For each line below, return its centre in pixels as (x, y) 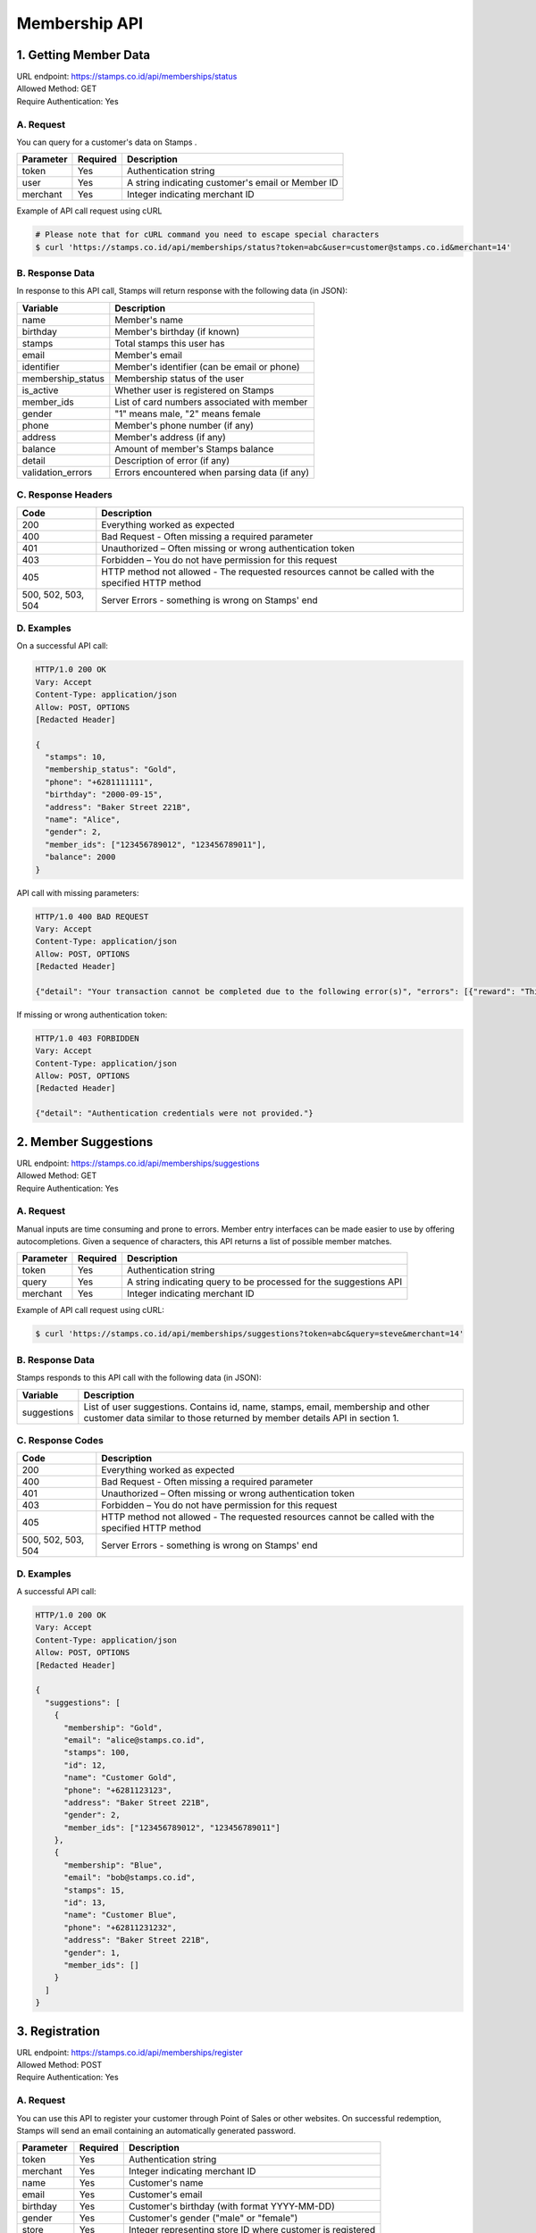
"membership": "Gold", (113, 1727)
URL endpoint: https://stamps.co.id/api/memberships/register (130, 2052)
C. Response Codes (60, 1440)
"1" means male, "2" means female (188, 414)
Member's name (149, 320)
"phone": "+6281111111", (99, 782)
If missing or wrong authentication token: (92, 1015)
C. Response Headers (65, 495)
